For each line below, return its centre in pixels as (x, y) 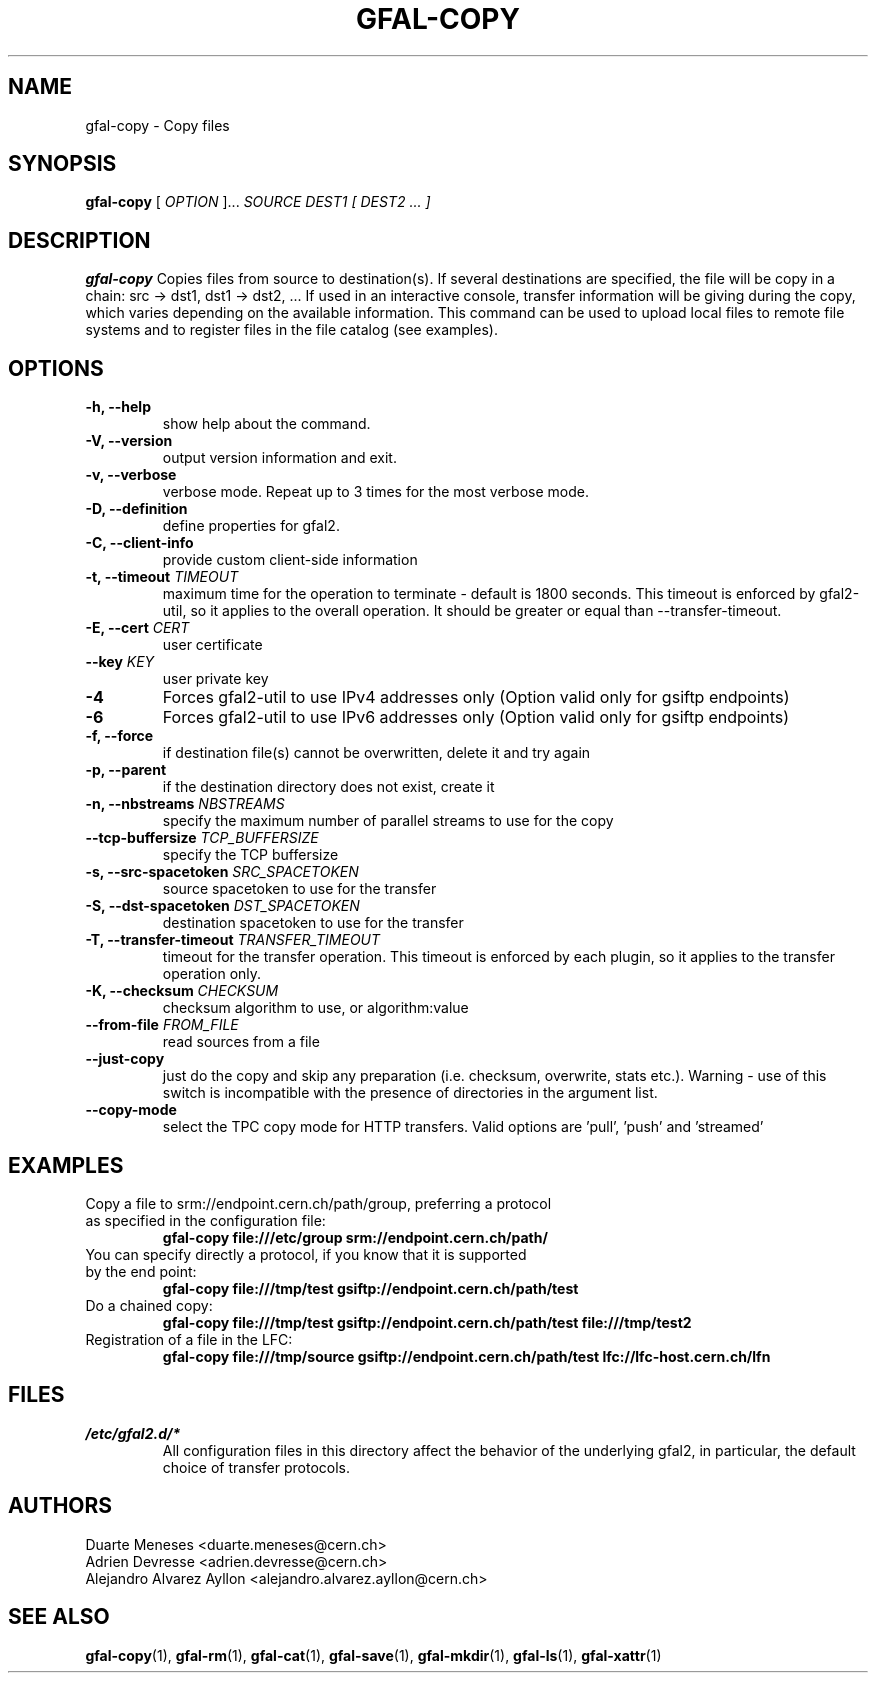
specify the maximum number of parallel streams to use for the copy (388, 821)
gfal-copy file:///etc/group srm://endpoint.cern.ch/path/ (355, 1237)
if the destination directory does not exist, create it (328, 787)
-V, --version (129, 441)
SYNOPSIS (62, 164)
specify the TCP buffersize (250, 855)
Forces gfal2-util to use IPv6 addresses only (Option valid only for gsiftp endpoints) (476, 717)
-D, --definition (136, 509)
